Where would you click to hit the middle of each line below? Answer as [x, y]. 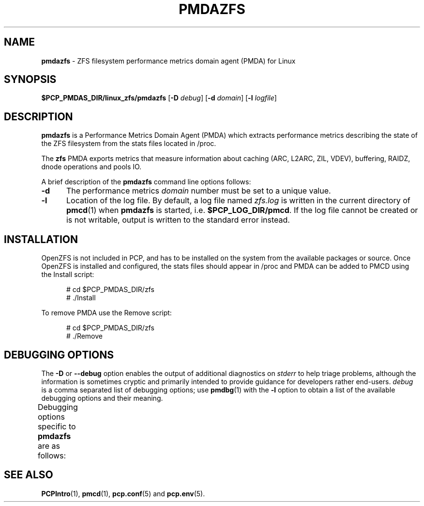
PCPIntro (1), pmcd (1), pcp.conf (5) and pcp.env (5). [123, 493]
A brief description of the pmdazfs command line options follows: [146, 182]
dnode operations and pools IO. [91, 167]
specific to [57, 426]
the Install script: [68, 275]
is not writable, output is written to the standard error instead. [178, 220]
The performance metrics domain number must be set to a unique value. [198, 191]
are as [49, 446]
